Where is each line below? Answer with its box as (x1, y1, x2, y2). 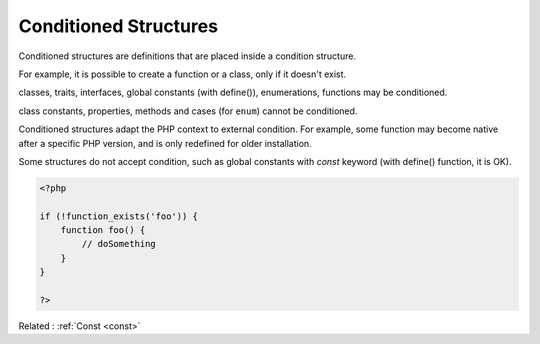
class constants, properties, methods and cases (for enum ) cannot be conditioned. (18, 105, 358, 117)
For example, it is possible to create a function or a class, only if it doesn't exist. (18, 68, 347, 80)
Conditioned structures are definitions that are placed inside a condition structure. (18, 50, 357, 62)
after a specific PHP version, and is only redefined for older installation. (18, 137, 312, 149)
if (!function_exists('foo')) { (39, 210, 199, 222)
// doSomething (81, 238, 157, 250)
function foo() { (60, 225, 146, 236)
